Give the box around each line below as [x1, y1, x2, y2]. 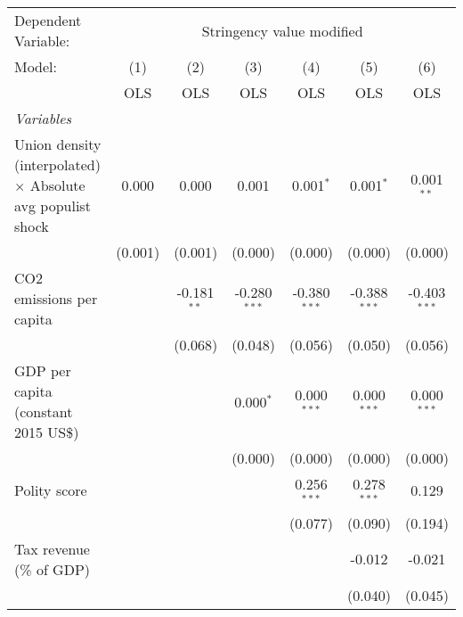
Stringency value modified [201, 20, 363, 41]
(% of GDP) [14, 558, 91, 580]
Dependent [14, 10, 82, 30]
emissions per [14, 288, 98, 308]
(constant [14, 401, 73, 422]
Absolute [29, 175, 85, 195]
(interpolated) [14, 154, 101, 175]
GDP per [14, 360, 71, 381]
